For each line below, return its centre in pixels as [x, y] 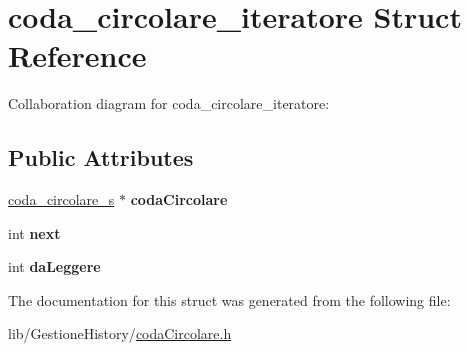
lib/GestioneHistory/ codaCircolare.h [120, 333]
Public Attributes [101, 157]
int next [34, 232]
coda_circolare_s [61, 199]
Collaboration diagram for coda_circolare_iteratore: [169, 103]
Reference [77, 55]
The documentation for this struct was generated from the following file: [229, 299]
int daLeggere [54, 266]
